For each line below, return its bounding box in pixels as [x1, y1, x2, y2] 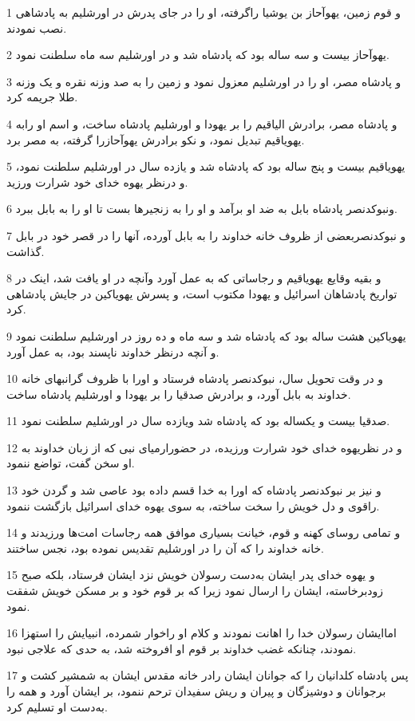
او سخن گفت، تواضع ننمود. [6, 455, 135, 471]
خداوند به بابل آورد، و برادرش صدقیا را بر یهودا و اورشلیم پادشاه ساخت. [6, 385, 351, 402]
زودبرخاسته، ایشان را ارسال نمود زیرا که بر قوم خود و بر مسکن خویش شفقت [6, 582, 384, 599]
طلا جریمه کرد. [6, 89, 78, 105]
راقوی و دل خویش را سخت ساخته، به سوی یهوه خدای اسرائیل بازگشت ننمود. [6, 497, 380, 514]
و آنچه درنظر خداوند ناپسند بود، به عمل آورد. [6, 343, 219, 360]
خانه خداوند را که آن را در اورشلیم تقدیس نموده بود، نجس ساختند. [6, 539, 325, 556]
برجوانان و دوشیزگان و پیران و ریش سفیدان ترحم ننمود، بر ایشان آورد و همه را [6, 683, 386, 699]
